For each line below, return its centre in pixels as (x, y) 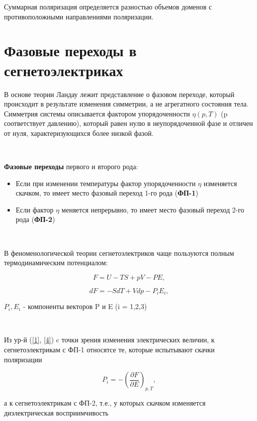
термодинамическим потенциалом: (56, 263)
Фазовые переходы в (70, 51)
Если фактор (35, 209)
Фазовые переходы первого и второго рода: (71, 166)
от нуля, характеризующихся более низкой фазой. (79, 133)
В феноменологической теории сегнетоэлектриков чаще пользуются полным (119, 253)
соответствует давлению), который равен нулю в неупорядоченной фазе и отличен (128, 123)
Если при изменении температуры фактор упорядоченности (106, 183)
